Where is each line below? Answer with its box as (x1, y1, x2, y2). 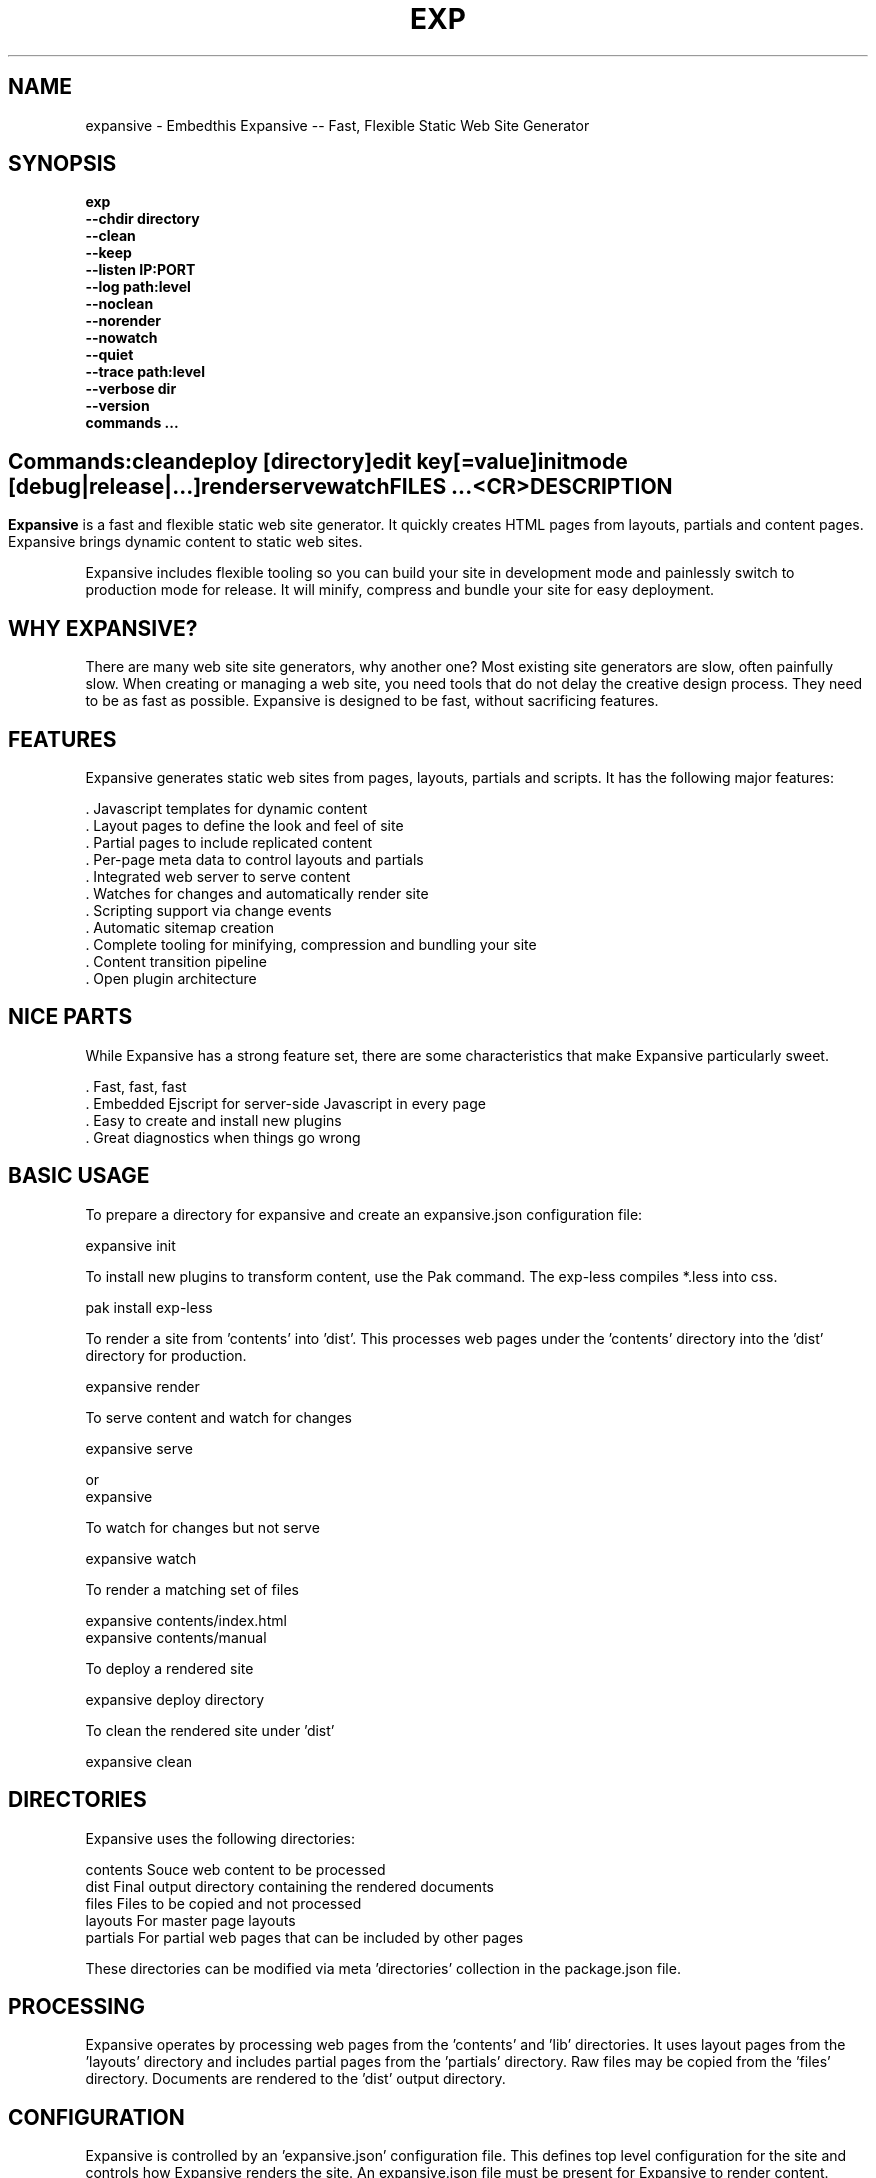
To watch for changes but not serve (85, 1518, 320, 1536)
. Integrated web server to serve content (85, 867, 351, 885)
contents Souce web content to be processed (85, 1860, 386, 1878)
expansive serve (85, 1439, 193, 1457)
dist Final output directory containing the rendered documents (85, 1877, 494, 1895)
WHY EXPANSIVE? (8, 615, 198, 641)
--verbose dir (85, 380, 177, 398)
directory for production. (85, 1346, 247, 1364)
